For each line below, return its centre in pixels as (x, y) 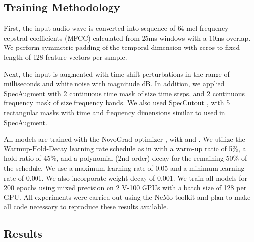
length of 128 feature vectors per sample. (66, 57)
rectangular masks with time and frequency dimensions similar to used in (115, 112)
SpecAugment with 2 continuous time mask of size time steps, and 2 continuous (125, 93)
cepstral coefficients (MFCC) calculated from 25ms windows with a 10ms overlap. (127, 37)
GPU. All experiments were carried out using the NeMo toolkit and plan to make (127, 197)
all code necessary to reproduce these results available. (86, 207)
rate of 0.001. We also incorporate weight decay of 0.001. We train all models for (126, 177)
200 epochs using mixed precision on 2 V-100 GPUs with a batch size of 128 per (125, 187)
